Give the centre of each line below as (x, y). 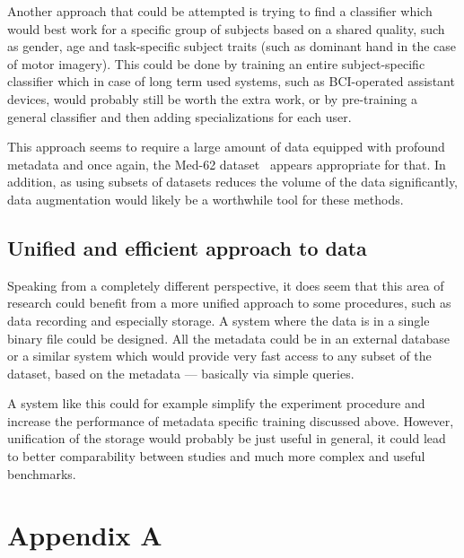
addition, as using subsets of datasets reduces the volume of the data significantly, (233, 182)
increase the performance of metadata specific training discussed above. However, (231, 420)
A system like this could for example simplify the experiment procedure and (216, 403)
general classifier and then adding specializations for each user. (179, 116)
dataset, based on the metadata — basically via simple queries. (181, 373)
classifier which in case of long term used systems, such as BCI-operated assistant (231, 81)
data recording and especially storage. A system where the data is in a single (219, 320)
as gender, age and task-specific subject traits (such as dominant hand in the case (232, 46)
